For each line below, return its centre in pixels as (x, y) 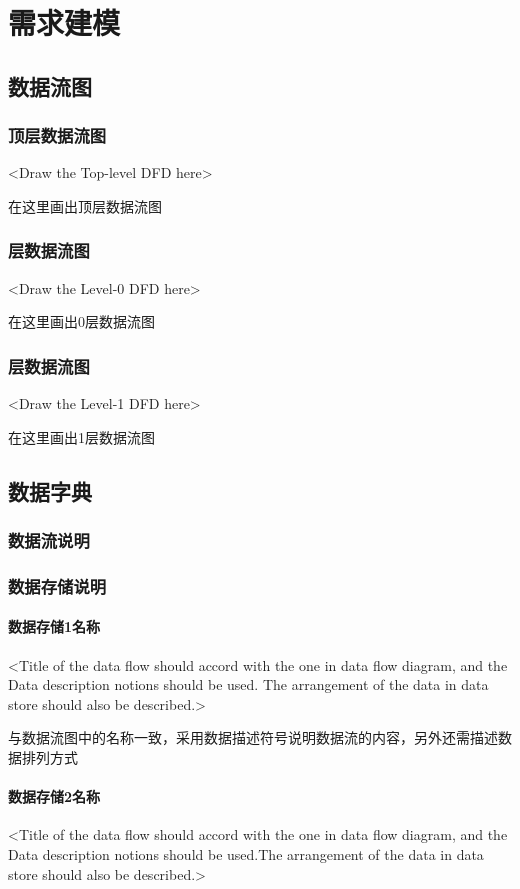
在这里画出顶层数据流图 (85, 205)
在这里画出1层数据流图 (81, 436)
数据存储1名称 (54, 626)
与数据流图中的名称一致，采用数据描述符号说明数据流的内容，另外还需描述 (253, 737)
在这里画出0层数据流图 (81, 321)
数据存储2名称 (54, 796)
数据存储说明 (57, 585)
